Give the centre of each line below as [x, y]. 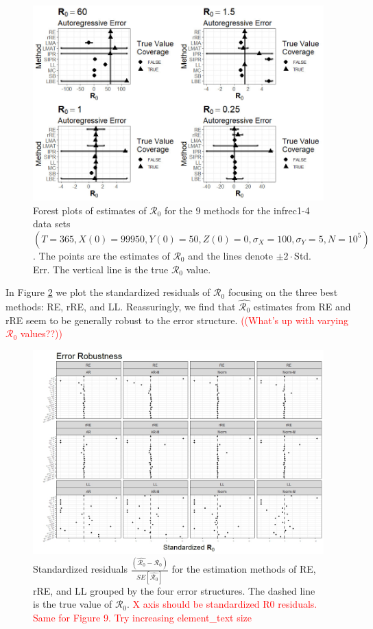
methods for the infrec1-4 [257, 210]
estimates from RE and [302, 306]
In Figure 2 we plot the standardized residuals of [108, 292]
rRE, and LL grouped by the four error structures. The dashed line [174, 590]
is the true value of [73, 604]
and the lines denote [230, 255]
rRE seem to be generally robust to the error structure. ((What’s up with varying [177, 320]
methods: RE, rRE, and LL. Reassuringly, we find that [121, 306]
